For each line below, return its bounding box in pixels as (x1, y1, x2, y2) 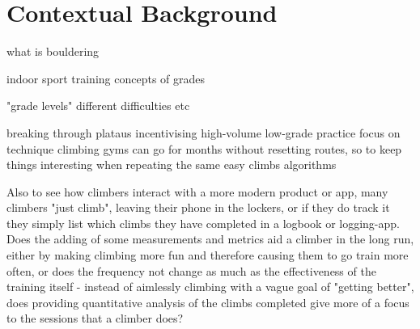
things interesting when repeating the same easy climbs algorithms (6, 156, 337, 173)
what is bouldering (6, 43, 100, 60)
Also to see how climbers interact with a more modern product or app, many (6, 183, 388, 200)
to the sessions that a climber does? (6, 310, 184, 327)
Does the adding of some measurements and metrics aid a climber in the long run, (6, 230, 414, 247)
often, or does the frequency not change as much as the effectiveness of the (6, 262, 376, 279)
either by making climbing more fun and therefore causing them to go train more (6, 247, 409, 264)
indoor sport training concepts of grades (6, 70, 206, 86)
